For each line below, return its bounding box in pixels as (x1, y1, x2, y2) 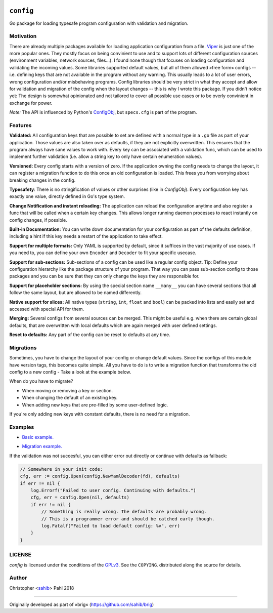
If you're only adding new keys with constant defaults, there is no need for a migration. (9, 411, 190, 417)
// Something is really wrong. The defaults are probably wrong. (41, 509, 207, 515)
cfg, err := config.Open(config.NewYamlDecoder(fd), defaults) (20, 473, 180, 479)
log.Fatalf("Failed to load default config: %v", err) (41, 523, 180, 528)
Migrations (9, 344, 37, 351)
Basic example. (22, 434, 54, 440)
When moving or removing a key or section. (22, 387, 113, 393)
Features (9, 121, 32, 129)
